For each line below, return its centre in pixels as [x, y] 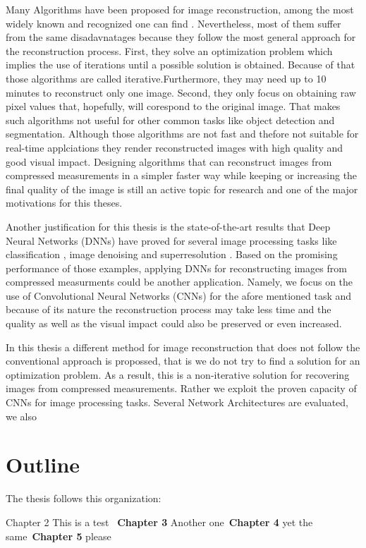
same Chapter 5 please [59, 536]
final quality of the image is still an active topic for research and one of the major [182, 189]
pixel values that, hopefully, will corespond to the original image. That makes [173, 106]
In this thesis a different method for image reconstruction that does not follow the [183, 347]
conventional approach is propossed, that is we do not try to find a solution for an [183, 361]
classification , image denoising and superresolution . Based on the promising [172, 254]
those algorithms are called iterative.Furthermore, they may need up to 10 [166, 78]
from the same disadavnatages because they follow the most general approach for [181, 37]
